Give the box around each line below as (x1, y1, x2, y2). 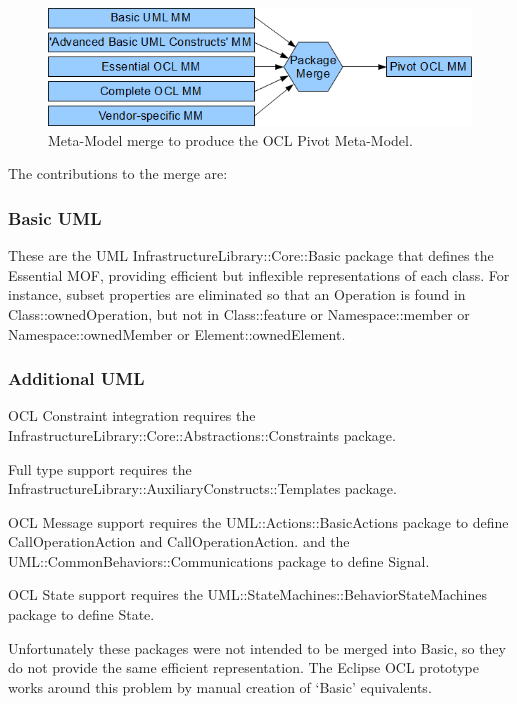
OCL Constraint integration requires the (8, 405, 256, 426)
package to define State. (8, 604, 155, 625)
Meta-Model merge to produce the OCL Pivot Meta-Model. (48, 129, 413, 150)
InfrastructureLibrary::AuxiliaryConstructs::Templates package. (8, 478, 397, 499)
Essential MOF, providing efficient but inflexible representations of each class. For (8, 264, 510, 285)
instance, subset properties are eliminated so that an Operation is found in (8, 284, 466, 305)
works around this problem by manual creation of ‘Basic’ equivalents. (8, 676, 432, 697)
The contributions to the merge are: (8, 163, 228, 184)
